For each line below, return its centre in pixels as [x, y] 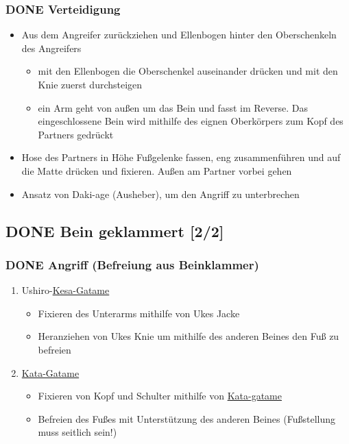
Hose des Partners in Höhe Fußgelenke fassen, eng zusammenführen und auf [181, 157]
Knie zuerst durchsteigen [90, 84]
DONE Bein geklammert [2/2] [115, 231]
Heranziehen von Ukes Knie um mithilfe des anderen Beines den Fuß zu [189, 336]
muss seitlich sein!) [77, 432]
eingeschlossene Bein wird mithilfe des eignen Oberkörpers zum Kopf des [191, 121]
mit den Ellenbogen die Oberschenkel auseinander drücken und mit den [188, 71]
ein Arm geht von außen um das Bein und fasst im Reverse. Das [173, 107]
